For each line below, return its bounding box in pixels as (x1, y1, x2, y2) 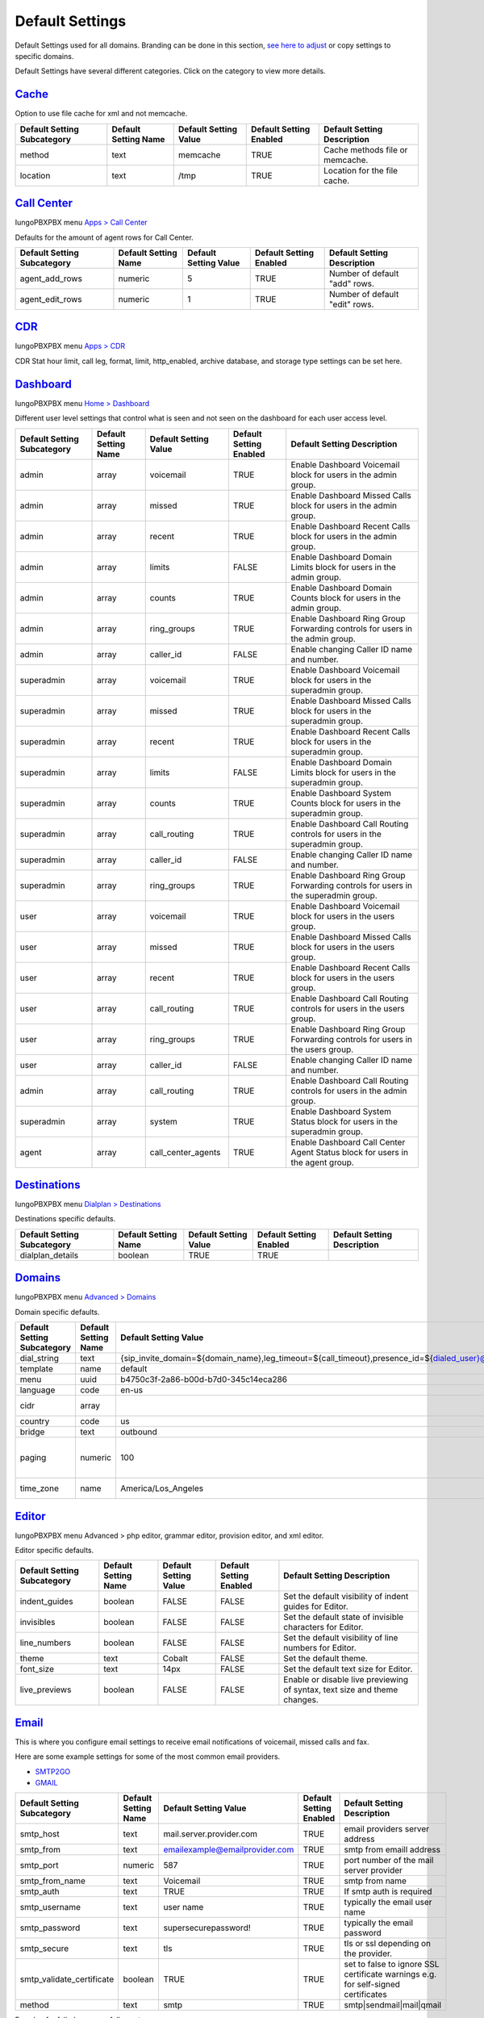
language (19, 1384, 56, 1396)
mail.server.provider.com (163, 1828, 258, 1840)
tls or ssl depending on (344, 1938, 432, 1949)
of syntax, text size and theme (283, 1684, 398, 1695)
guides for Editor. (283, 1601, 348, 1612)
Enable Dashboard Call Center (290, 1137, 406, 1148)
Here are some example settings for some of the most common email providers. (15, 1752, 281, 1761)
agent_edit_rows (19, 293, 82, 304)
